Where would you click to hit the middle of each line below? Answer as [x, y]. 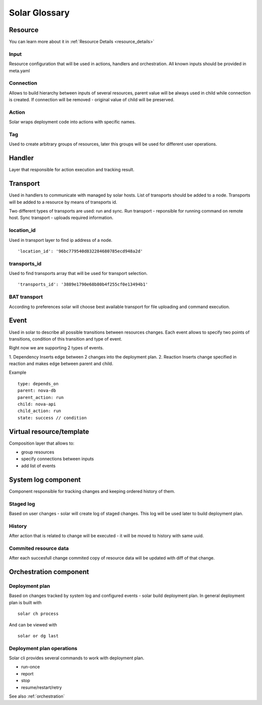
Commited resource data [39, 548]
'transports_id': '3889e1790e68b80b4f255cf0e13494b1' [83, 284]
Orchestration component [49, 572]
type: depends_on [38, 384]
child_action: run [40, 411]
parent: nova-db [37, 391]
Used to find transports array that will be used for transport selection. [78, 273]
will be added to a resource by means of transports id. [63, 202]
